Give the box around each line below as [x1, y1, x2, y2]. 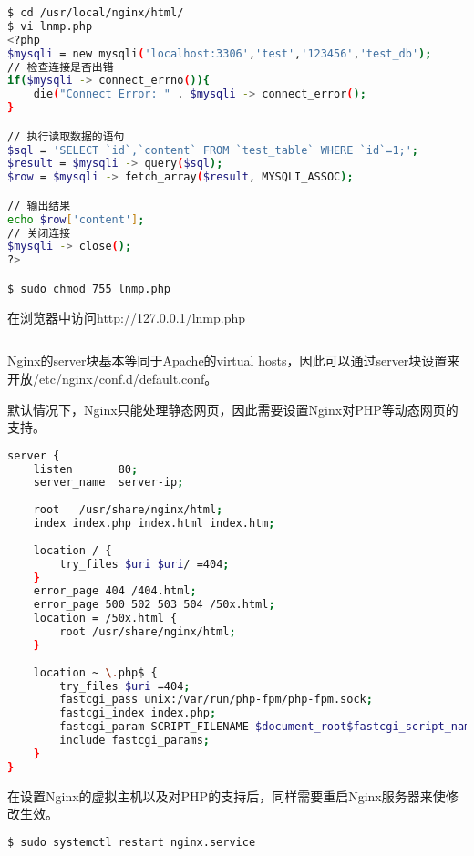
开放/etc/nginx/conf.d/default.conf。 [7, 368, 218, 387]
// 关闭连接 [7, 226, 71, 240]
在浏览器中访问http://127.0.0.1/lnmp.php [7, 307, 246, 326]
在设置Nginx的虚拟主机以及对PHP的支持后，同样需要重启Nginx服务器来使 [7, 786, 446, 805]
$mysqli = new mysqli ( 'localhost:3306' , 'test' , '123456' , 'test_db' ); [7, 46, 432, 60]
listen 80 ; [33, 462, 139, 476]
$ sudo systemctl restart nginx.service [7, 835, 256, 849]
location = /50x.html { [33, 612, 178, 625]
